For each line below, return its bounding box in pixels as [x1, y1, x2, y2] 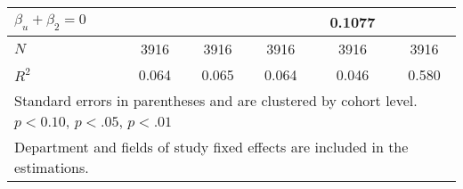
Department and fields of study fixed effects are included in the [14, 136, 409, 157]
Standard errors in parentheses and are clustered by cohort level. [14, 90, 418, 111]
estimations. [14, 157, 89, 177]
